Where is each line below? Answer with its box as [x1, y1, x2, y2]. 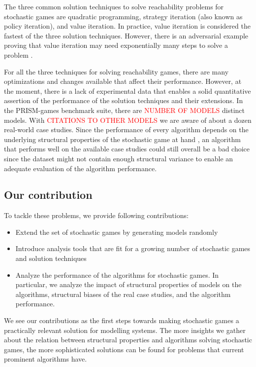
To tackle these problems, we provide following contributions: [4, 210, 189, 220]
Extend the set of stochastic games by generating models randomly [15, 226, 218, 237]
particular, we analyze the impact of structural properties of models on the [15, 279, 242, 290]
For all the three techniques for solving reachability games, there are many [4, 66, 229, 76]
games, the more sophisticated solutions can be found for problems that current [4, 344, 244, 354]
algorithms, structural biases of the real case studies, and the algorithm [15, 289, 231, 299]
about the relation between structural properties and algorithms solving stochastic [4, 334, 252, 345]
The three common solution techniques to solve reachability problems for [4, 1, 224, 11]
